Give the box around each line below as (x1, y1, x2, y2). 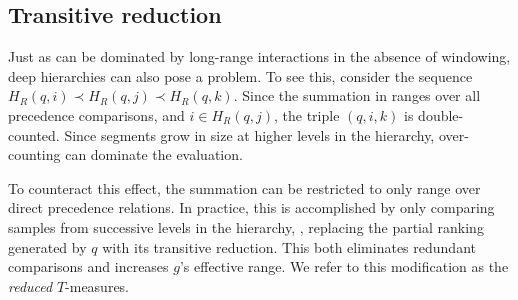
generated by (8, 236, 87, 257)
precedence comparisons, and (8, 104, 185, 125)
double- (418, 104, 464, 125)
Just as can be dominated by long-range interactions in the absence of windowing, (8, 46, 511, 67)
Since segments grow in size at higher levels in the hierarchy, (64, 124, 435, 145)
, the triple (273, 104, 340, 125)
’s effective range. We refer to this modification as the (179, 256, 509, 277)
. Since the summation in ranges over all (233, 85, 481, 106)
